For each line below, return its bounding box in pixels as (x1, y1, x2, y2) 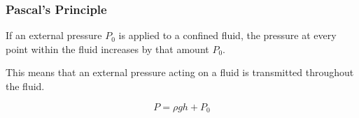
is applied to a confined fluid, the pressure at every (118, 28, 337, 43)
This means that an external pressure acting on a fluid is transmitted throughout (6, 65, 354, 80)
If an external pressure (6, 28, 102, 43)
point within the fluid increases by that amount (6, 41, 209, 56)
